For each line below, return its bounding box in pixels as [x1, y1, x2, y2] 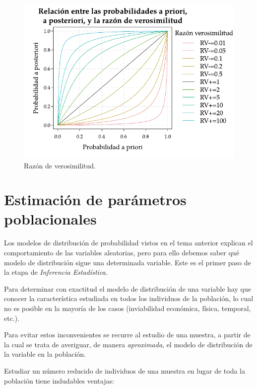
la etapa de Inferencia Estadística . [4, 267, 108, 277]
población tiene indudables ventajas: [4, 375, 114, 386]
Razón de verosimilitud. [24, 160, 96, 170]
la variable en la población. [4, 349, 86, 359]
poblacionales [4, 209, 97, 229]
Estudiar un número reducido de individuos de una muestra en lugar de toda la [4, 365, 246, 376]
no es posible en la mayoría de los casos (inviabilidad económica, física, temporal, [4, 303, 251, 313]
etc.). [4, 312, 20, 323]
